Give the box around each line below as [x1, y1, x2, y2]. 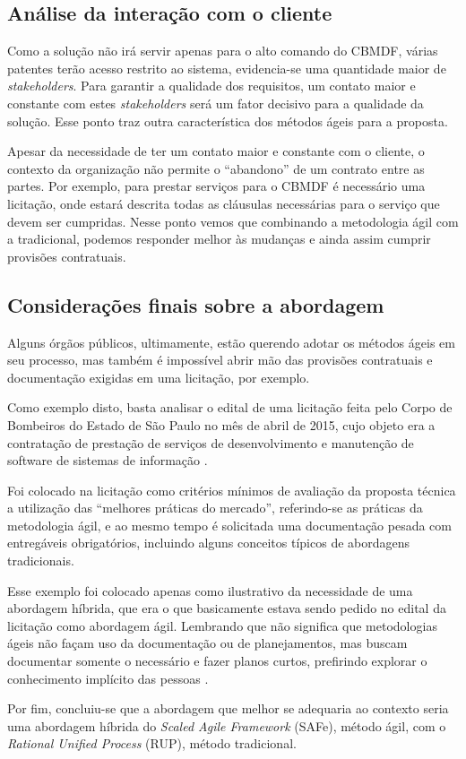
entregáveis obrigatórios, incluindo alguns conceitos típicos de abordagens [7, 533, 410, 552]
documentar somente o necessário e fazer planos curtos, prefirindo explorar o [7, 651, 427, 670]
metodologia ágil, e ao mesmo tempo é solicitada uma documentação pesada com [7, 515, 452, 534]
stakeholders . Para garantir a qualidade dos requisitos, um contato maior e [7, 76, 416, 95]
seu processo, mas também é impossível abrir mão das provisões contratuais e [7, 350, 433, 369]
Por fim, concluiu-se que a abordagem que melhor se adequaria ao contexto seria [7, 699, 449, 718]
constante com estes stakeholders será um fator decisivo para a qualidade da [7, 93, 424, 112]
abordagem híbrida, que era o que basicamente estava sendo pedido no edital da [7, 599, 446, 617]
